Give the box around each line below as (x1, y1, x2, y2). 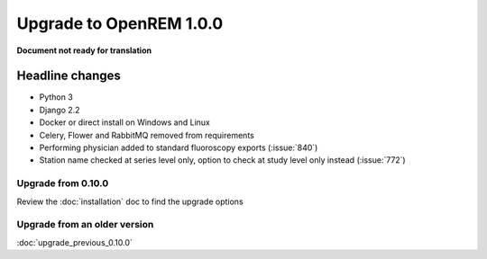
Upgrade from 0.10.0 (16, 177, 109, 190)
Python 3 (39, 92, 74, 103)
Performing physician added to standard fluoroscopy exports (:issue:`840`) (39, 142, 318, 153)
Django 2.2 (39, 104, 80, 115)
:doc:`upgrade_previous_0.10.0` (16, 237, 133, 247)
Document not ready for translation (16, 45, 152, 56)
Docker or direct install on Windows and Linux (39, 117, 211, 128)
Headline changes (16, 68, 122, 84)
